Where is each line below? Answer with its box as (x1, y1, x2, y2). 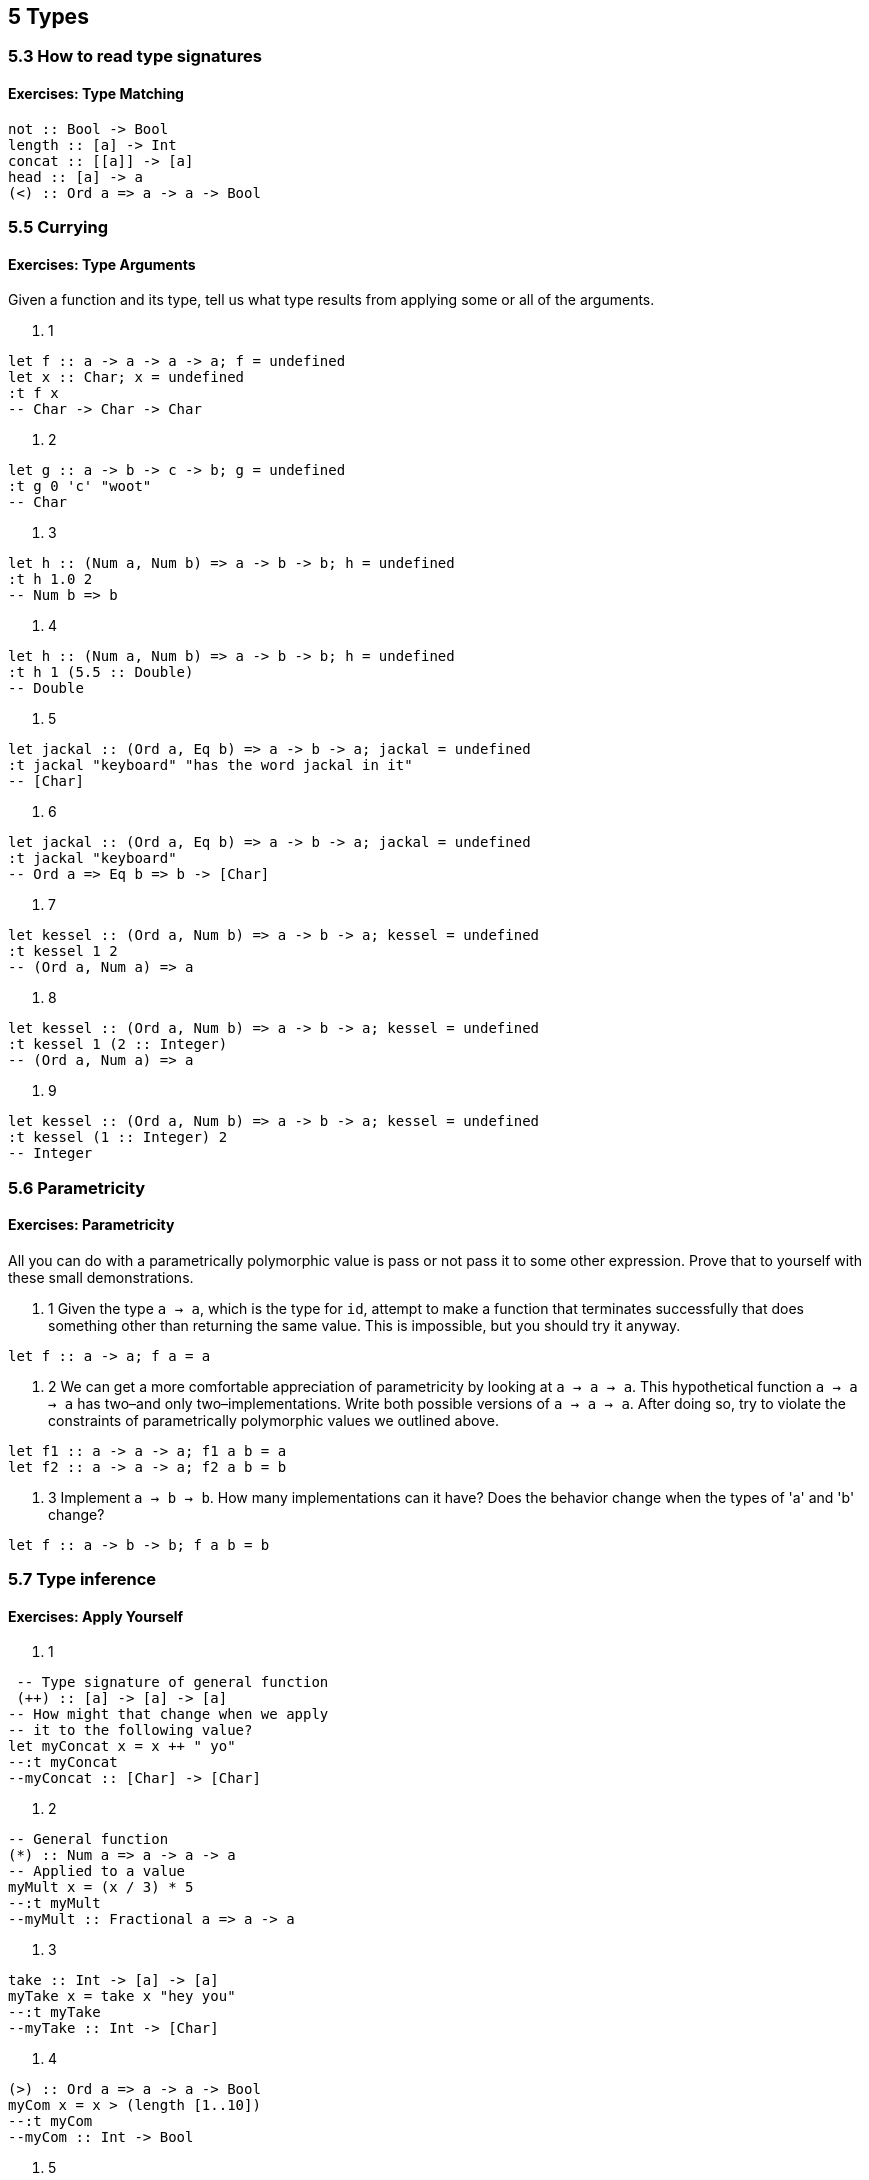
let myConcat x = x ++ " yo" (8, 1738, 236, 1755)
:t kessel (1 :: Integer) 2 (8, 1129, 228, 1146)
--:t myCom (8, 2113, 93, 2130)
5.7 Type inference (8, 1569, 156, 1590)
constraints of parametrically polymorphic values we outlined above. (48, 1411, 499, 1429)
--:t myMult (8, 1895, 101, 1912)
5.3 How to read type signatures (8, 46, 262, 67)
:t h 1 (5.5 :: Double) (8, 664, 194, 681)
